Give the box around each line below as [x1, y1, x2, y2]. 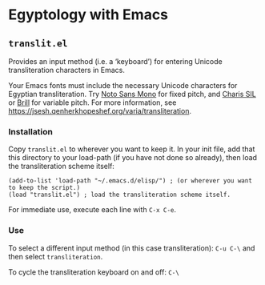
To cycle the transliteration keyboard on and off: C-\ [8, 267, 180, 277]
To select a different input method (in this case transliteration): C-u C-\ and [8, 243, 255, 253]
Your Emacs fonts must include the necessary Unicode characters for [8, 81, 238, 90]
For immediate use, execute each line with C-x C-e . [8, 205, 177, 215]
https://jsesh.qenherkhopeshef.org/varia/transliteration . [8, 106, 192, 115]
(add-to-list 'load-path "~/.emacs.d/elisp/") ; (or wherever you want [8, 177, 252, 185]
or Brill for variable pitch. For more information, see [8, 98, 177, 107]
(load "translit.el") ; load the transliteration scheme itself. [8, 191, 231, 199]
